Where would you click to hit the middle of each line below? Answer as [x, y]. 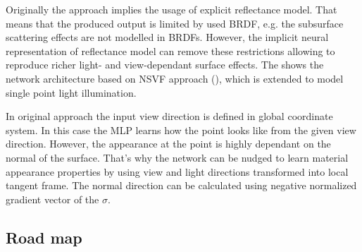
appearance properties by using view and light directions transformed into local [177, 171]
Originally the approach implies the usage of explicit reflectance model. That [171, 9]
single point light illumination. [71, 92]
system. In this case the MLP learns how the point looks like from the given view [181, 130]
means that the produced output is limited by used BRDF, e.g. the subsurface [175, 23]
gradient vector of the [52, 199]
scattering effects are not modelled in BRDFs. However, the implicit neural [167, 37]
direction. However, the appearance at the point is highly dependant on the [168, 144]
